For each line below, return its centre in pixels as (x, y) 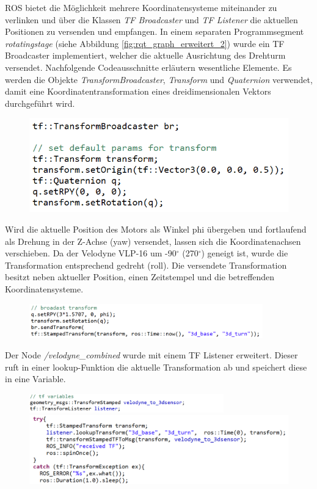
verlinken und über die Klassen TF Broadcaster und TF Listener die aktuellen (151, 19)
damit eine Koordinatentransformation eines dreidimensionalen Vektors (138, 91)
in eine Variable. (35, 379)
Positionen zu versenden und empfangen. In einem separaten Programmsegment (155, 31)
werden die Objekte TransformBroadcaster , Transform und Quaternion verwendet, (159, 79)
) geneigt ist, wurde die (245, 253)
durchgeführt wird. (40, 103)
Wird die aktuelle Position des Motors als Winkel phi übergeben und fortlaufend (156, 229)
